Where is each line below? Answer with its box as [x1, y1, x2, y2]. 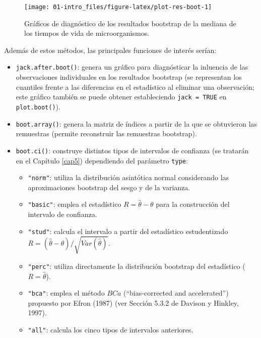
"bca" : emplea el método [28, 288, 105, 298]
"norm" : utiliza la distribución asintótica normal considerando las [28, 172, 229, 183]
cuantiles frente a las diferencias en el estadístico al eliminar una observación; [16, 81, 254, 92]
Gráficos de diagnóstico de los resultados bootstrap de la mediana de [24, 18, 236, 28]
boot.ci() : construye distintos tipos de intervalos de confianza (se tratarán [16, 145, 249, 155]
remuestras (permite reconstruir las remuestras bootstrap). [16, 128, 197, 139]
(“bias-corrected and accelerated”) [123, 288, 229, 298]
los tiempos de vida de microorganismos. [24, 28, 150, 38]
